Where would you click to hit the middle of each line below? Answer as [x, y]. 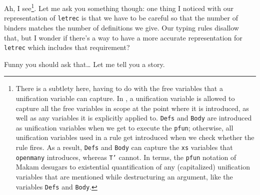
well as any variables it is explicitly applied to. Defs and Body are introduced [134, 118]
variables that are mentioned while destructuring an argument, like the [124, 176]
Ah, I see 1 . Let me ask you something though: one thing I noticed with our [119, 7]
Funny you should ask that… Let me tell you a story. [84, 64]
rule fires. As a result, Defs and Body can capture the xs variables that [124, 147]
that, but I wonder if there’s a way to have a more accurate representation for [123, 37]
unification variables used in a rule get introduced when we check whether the [135, 137]
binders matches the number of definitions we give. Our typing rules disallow [121, 27]
